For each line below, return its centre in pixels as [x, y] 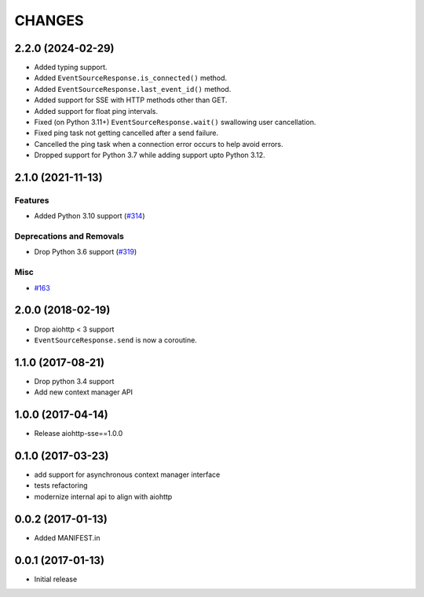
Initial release [56, 579]
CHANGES [49, 20]
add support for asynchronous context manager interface [127, 474]
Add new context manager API [84, 392]
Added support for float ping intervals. [96, 111]
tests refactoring [61, 485]
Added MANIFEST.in [67, 537]
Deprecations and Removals [69, 236]
